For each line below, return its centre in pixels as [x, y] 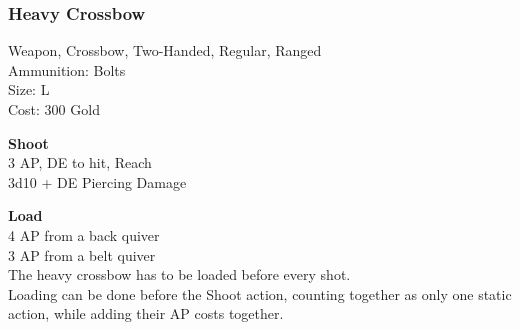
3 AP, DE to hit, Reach [80, 162]
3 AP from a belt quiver [82, 254]
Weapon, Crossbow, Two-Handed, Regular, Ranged [165, 50]
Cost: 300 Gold [54, 109]
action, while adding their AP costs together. [146, 313]
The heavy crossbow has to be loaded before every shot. [179, 274]
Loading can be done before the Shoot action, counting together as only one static [260, 293]
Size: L [29, 89]
